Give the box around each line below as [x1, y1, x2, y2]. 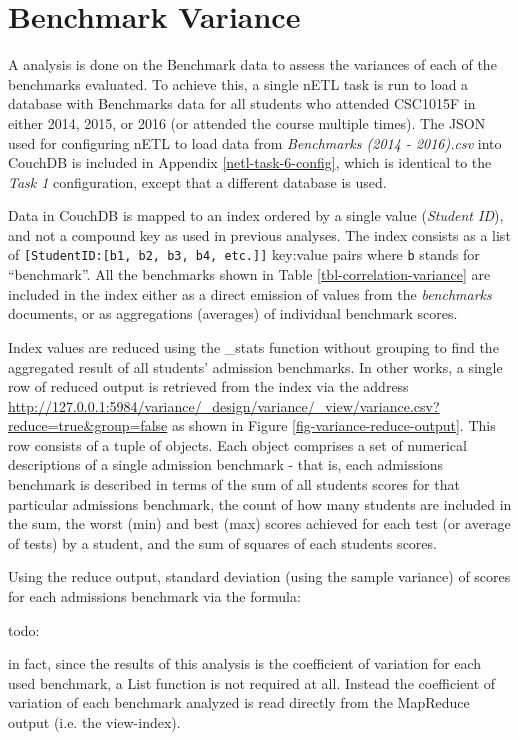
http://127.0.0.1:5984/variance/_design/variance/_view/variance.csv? [8, 395, 440, 416]
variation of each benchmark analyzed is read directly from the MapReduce [8, 692, 470, 713]
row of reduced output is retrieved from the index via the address [8, 376, 409, 397]
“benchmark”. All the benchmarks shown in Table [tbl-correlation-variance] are [8, 264, 491, 285]
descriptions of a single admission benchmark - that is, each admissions [8, 454, 444, 475]
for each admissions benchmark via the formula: [8, 586, 301, 607]
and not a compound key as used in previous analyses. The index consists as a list [8, 224, 511, 245]
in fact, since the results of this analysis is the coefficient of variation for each [8, 653, 482, 674]
